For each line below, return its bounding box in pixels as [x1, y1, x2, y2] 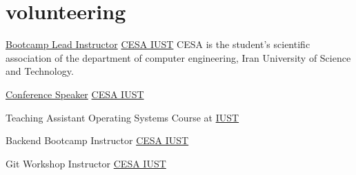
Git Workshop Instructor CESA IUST [6, 156, 166, 170]
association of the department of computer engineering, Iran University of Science [6, 50, 351, 65]
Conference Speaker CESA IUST [6, 86, 144, 101]
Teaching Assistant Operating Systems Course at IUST [6, 110, 239, 124]
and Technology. [6, 64, 74, 78]
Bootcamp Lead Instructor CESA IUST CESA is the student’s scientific [6, 37, 310, 51]
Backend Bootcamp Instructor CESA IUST [6, 133, 189, 148]
